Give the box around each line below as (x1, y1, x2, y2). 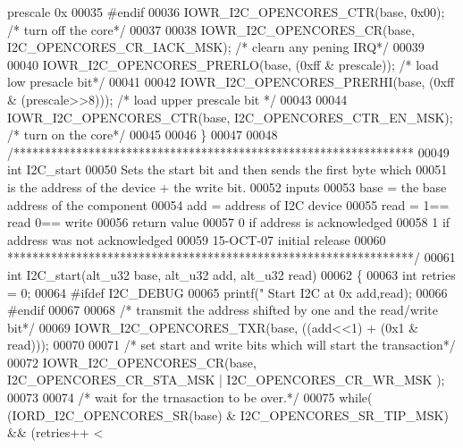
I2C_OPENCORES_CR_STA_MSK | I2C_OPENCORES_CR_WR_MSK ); (7, 370, 445, 389)
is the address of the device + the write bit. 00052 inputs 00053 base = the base (7, 177, 447, 196)
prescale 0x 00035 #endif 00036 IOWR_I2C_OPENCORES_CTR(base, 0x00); (7, 3, 445, 21)
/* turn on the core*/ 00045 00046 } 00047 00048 (7, 125, 278, 144)
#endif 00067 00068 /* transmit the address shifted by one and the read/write (7, 300, 438, 319)
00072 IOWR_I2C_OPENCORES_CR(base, (7, 352, 257, 371)
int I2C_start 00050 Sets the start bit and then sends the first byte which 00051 (7, 160, 448, 179)
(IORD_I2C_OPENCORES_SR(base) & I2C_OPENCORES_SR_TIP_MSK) (7, 405, 449, 424)
